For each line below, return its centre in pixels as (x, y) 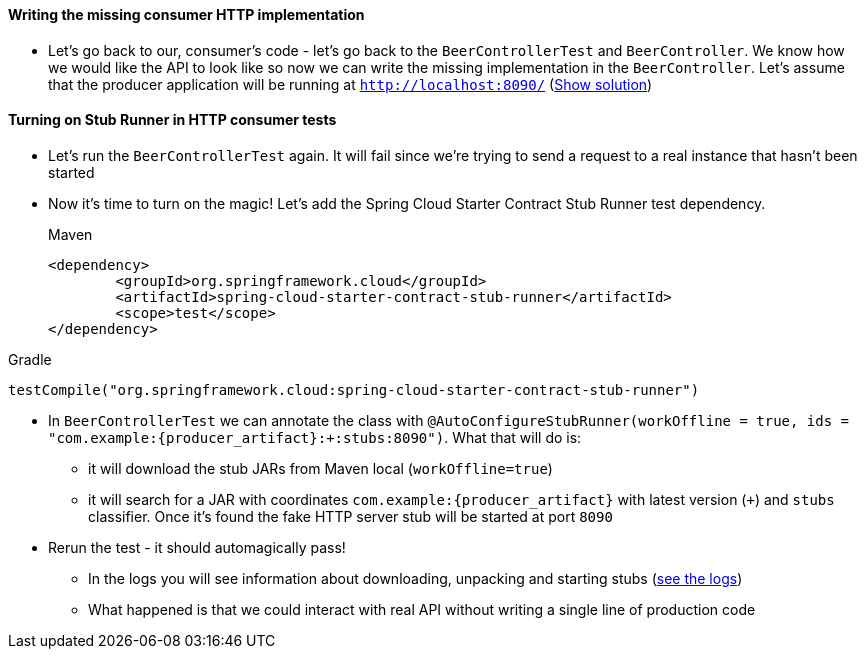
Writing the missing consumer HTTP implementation (186, 14)
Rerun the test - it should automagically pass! (197, 547)
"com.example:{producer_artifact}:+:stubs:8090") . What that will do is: (315, 437)
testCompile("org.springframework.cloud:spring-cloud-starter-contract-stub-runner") (354, 389)
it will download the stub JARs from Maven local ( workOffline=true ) (320, 468)
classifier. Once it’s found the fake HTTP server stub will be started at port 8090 (350, 516)
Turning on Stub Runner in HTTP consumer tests (172, 120)
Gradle (30, 359)
